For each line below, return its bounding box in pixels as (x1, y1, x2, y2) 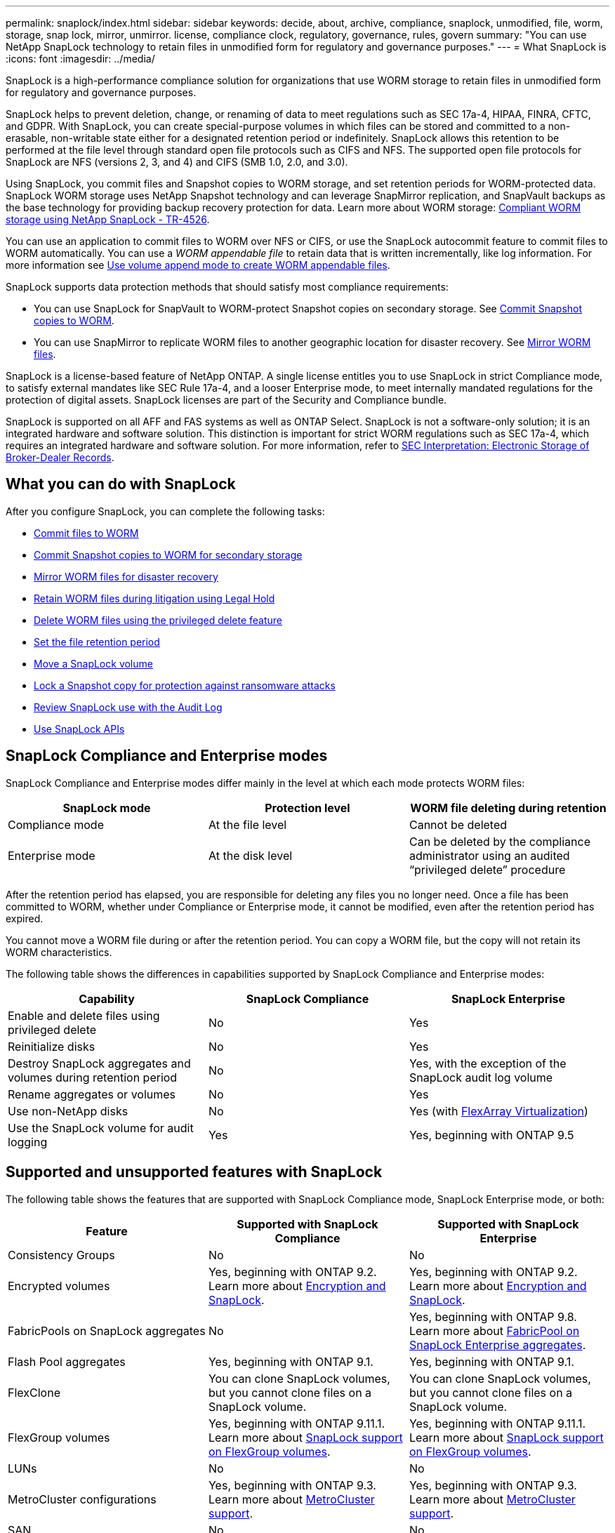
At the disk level (208, 848, 293, 863)
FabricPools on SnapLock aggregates (8, 1323, 206, 1338)
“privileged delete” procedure (409, 862, 566, 877)
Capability (79, 991, 135, 1006)
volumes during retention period (8, 1070, 178, 1084)
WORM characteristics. (6, 945, 112, 958)
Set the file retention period (34, 635, 160, 648)
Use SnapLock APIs (34, 722, 125, 735)
